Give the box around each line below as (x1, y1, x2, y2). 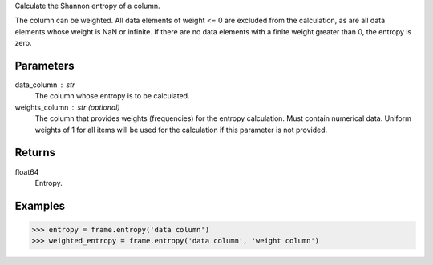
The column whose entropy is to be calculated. (34, 91, 190, 101)
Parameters (14, 58, 75, 72)
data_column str (14, 80, 75, 90)
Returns (14, 146, 56, 159)
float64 (14, 167, 39, 176)
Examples (14, 199, 66, 212)
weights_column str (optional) (14, 102, 120, 112)
